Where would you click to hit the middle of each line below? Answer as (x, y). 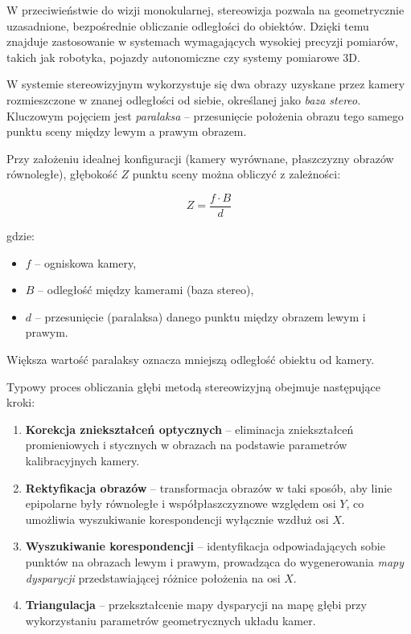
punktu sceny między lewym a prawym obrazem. (127, 131)
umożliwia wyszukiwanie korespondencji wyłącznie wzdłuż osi (177, 519)
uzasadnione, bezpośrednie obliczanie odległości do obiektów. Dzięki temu (188, 25)
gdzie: (21, 235)
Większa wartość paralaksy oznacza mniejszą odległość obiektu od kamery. (191, 359)
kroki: (21, 402)
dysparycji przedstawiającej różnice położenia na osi (153, 577)
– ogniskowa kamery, (86, 262)
